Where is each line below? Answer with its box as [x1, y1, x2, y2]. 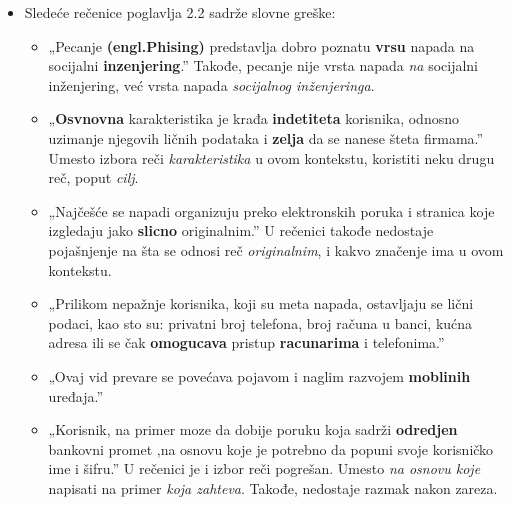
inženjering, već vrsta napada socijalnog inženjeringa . [48, 74, 375, 95]
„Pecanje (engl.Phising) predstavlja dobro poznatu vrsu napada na [48, 35, 475, 56]
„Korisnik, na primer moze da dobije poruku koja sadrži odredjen [48, 419, 458, 440]
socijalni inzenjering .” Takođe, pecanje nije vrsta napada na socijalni [48, 55, 478, 76]
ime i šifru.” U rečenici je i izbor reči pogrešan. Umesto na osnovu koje [48, 458, 481, 479]
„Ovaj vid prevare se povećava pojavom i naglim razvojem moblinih [48, 365, 471, 386]
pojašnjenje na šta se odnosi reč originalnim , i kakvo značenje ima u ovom [48, 239, 504, 260]
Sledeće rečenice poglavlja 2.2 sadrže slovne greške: [24, 2, 336, 22]
